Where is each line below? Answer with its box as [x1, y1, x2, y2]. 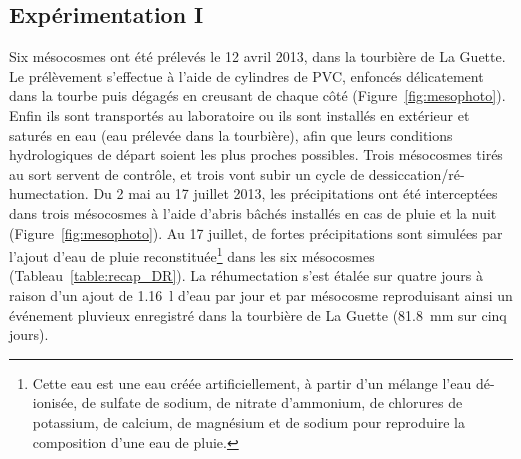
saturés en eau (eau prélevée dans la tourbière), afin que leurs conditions [9, 124, 453, 145]
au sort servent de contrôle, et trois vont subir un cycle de [9, 163, 365, 184]
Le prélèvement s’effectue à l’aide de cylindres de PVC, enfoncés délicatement [9, 65, 484, 86]
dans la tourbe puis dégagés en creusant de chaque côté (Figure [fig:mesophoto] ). [9, 85, 506, 106]
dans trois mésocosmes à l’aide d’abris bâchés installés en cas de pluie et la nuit [9, 202, 497, 223]
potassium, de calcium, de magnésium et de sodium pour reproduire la [32, 411, 465, 432]
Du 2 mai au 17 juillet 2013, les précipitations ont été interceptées [93, 183, 498, 204]
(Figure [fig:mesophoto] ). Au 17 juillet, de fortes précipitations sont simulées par [9, 222, 503, 243]
